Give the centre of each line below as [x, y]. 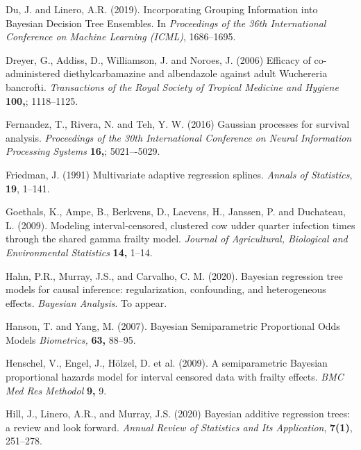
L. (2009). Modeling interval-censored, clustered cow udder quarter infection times [180, 225]
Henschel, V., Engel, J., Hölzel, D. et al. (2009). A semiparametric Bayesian [167, 363]
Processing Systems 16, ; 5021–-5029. [83, 151]
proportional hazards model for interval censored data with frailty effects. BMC [175, 377]
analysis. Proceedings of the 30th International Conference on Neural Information [179, 137]
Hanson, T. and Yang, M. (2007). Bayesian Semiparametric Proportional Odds [173, 326]
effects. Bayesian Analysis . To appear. [86, 302]
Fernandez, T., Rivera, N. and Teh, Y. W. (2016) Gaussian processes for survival [178, 124]
